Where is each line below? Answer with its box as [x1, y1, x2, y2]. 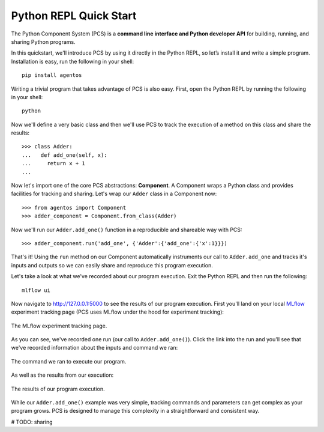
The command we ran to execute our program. [11, 357, 127, 365]
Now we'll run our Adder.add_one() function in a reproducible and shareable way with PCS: [11, 226, 242, 233]
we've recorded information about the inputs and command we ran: [11, 344, 178, 351]
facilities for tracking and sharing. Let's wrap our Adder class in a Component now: [11, 190, 217, 198]
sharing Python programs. [11, 38, 76, 45]
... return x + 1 [22, 160, 85, 167]
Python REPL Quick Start [11, 9, 137, 22]
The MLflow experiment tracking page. [11, 322, 107, 329]
